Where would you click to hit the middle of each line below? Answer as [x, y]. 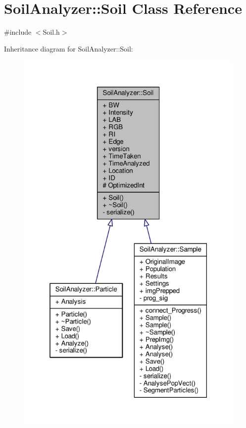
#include [18, 32]
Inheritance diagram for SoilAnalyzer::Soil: [69, 48]
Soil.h [51, 32]
